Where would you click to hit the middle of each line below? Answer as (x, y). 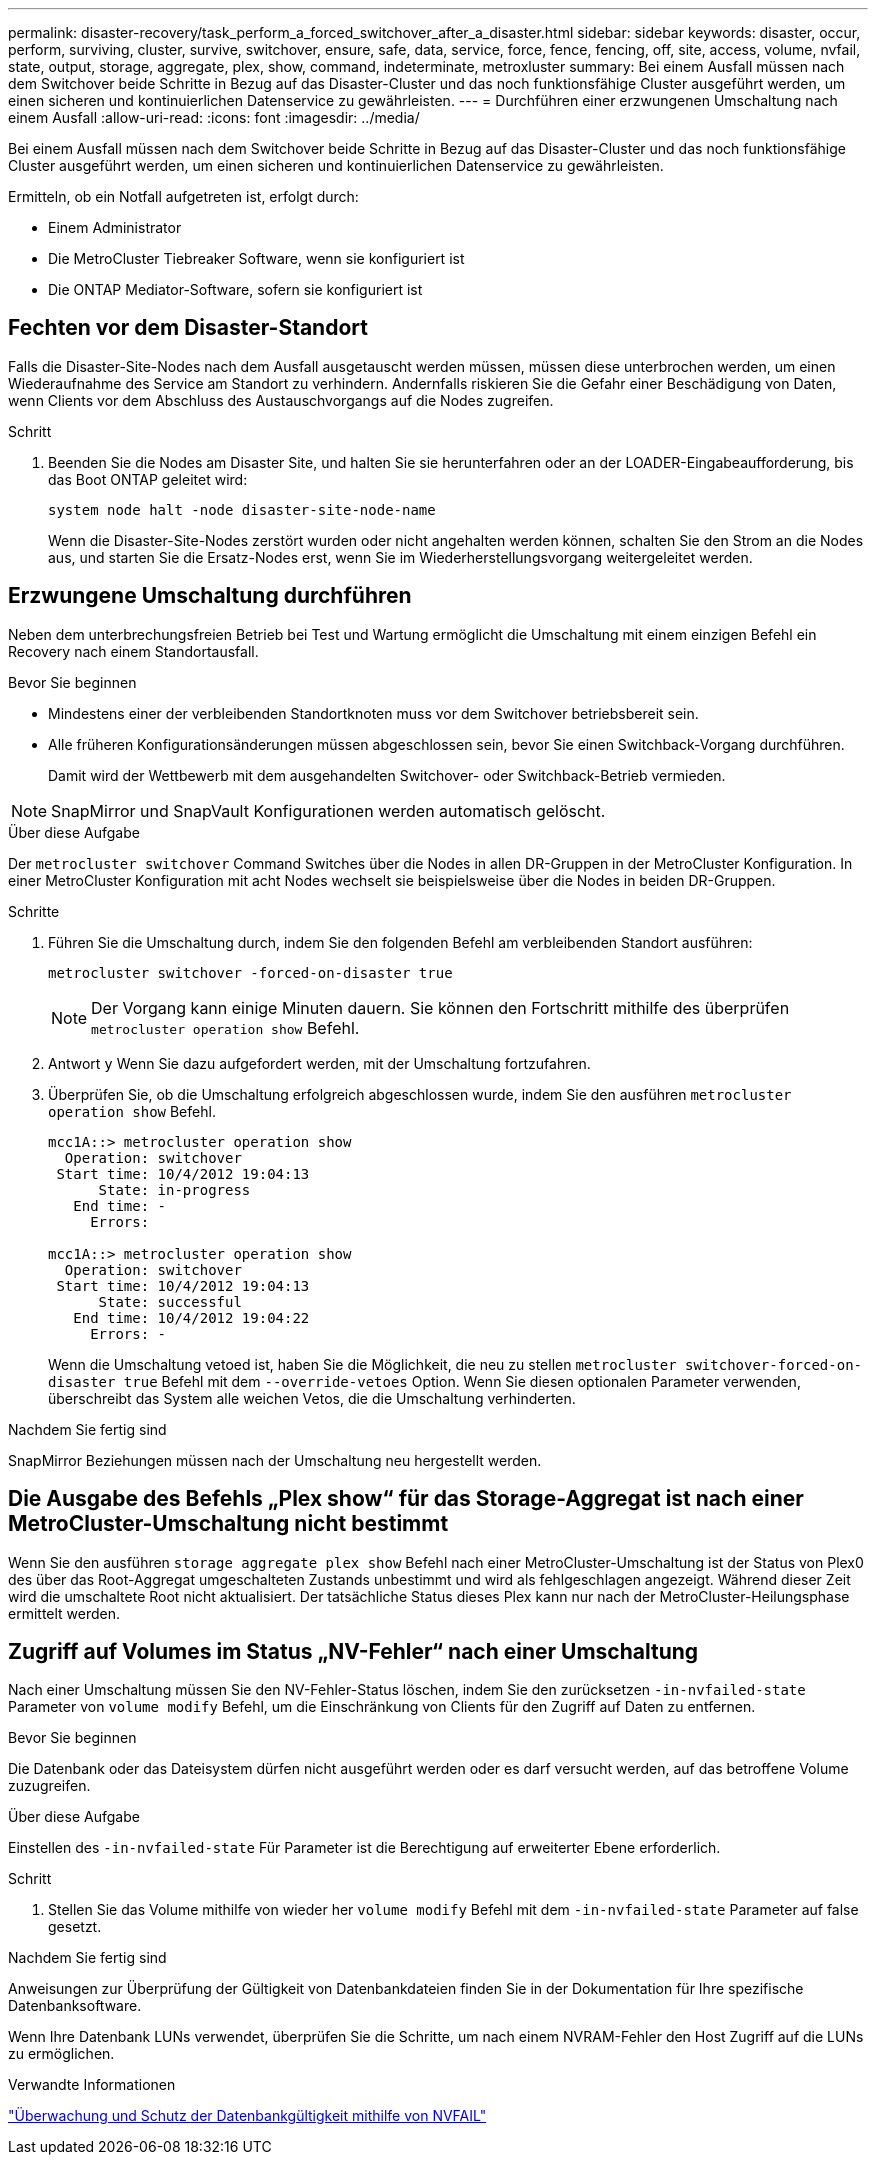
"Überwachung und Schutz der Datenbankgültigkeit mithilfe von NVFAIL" (247, 2116)
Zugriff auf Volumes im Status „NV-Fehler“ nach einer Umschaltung (353, 1651)
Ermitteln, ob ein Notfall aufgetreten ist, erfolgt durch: (183, 196)
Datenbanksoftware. (75, 2006)
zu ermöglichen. (61, 2054)
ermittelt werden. (64, 1613)
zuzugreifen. (49, 1786)
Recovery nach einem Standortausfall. (133, 651)
